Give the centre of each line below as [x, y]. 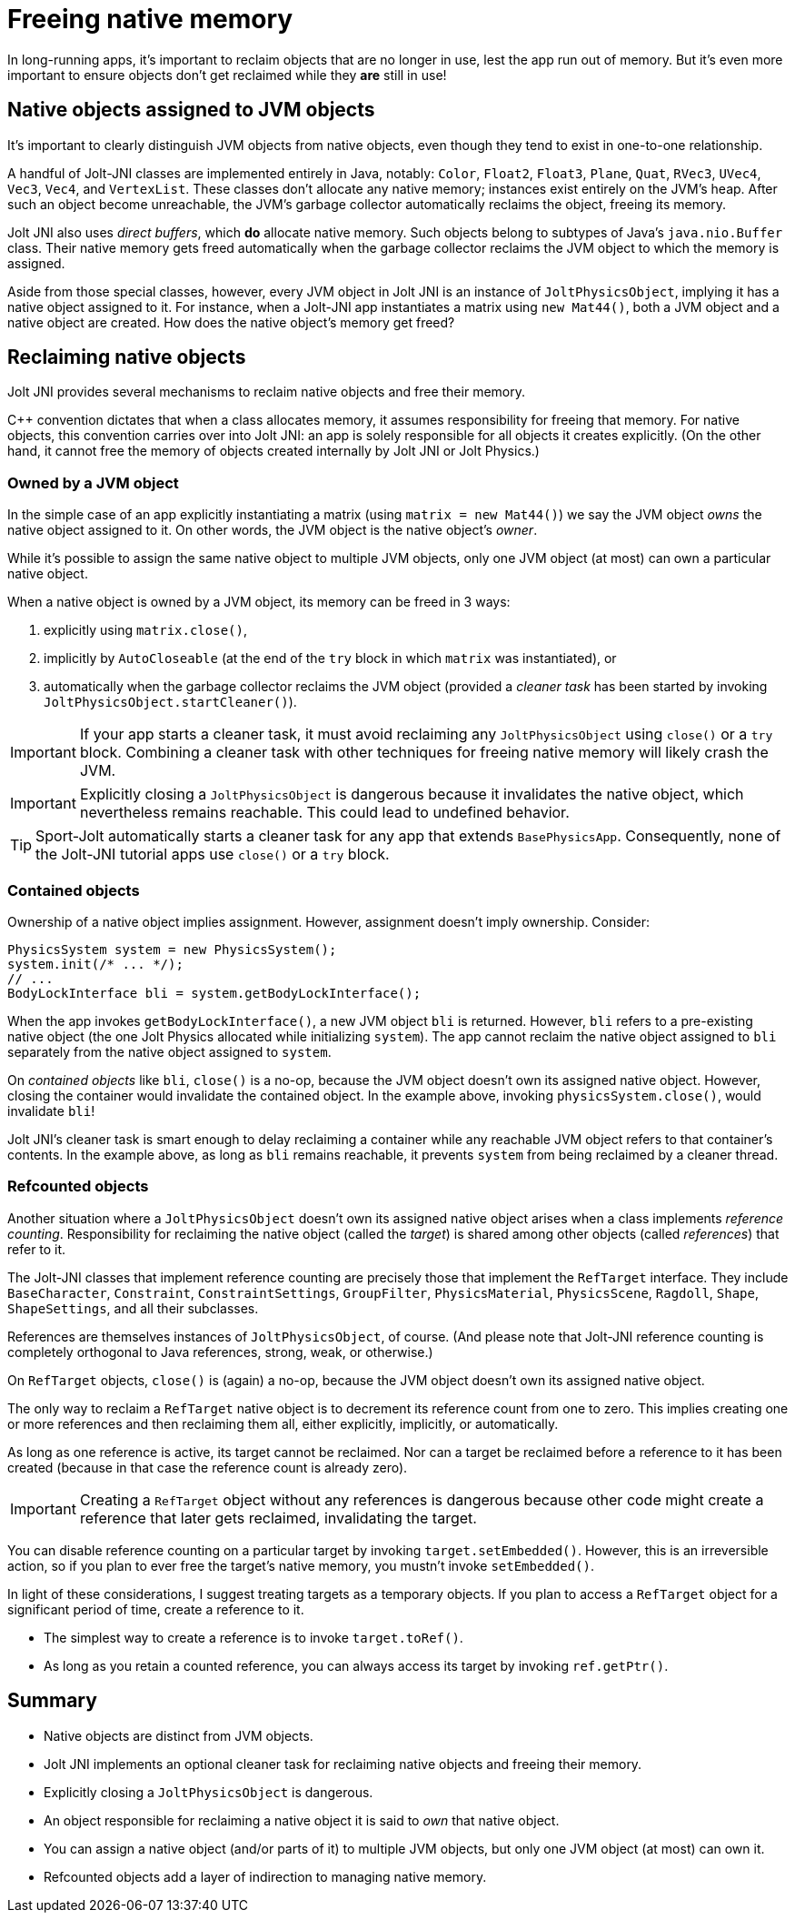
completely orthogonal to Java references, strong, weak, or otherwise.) [220, 1352]
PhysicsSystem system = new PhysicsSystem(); [172, 949]
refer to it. [37, 1249]
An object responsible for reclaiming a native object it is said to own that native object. [302, 1820]
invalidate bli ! [51, 1111]
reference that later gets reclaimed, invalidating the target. [278, 1518]
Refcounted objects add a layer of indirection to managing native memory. [265, 1876]
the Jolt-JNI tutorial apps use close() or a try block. [213, 854]
